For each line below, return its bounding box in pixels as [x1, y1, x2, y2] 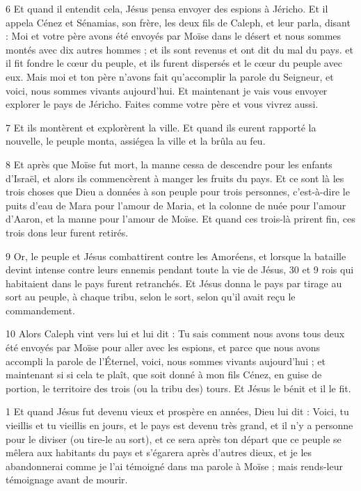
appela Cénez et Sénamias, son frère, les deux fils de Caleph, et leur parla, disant [6, 15, 351, 29]
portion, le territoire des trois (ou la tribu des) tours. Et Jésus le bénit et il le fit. [6, 380, 351, 395]
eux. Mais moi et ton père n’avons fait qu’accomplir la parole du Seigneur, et [6, 69, 334, 83]
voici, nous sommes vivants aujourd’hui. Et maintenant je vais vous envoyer [6, 83, 328, 97]
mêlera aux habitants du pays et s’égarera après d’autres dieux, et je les [6, 445, 312, 460]
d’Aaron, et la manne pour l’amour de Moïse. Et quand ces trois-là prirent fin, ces [6, 211, 355, 226]
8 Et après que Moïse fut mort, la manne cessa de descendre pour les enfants [6, 156, 332, 171]
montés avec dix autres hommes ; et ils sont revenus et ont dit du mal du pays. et [6, 42, 353, 56]
